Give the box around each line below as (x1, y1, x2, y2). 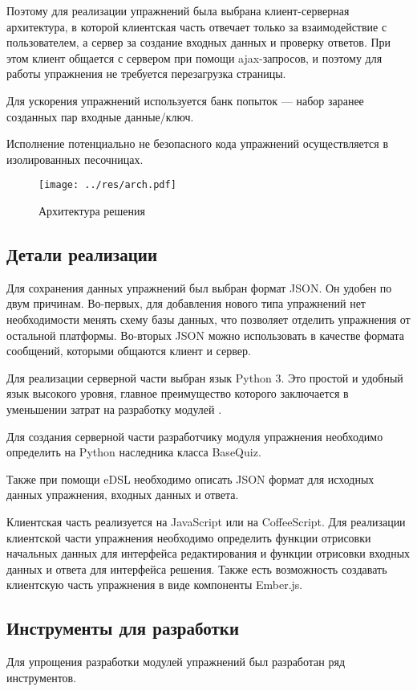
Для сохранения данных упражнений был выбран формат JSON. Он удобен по (6, 279, 392, 296)
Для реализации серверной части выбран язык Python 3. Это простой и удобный (6, 369, 403, 386)
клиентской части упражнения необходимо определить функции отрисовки (6, 529, 371, 546)
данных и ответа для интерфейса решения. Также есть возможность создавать (6, 560, 387, 577)
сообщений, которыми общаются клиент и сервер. (6, 342, 251, 359)
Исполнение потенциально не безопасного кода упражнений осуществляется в (6, 135, 389, 152)
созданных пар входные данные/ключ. (6, 108, 194, 125)
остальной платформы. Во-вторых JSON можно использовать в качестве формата (6, 326, 405, 343)
